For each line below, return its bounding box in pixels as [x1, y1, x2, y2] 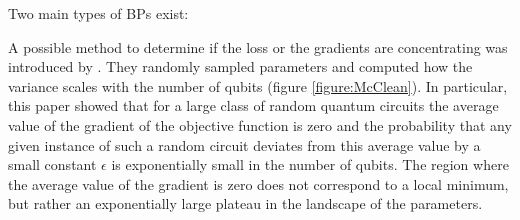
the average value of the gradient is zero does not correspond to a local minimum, [8, 173, 509, 194]
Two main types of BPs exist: [8, 3, 189, 23]
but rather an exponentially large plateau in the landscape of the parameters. [8, 193, 483, 214]
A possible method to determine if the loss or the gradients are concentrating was [8, 36, 508, 57]
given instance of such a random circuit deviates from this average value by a [8, 134, 481, 155]
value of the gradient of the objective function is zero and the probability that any [8, 114, 512, 135]
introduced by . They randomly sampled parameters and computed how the [8, 56, 473, 77]
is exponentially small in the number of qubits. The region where [111, 154, 509, 175]
